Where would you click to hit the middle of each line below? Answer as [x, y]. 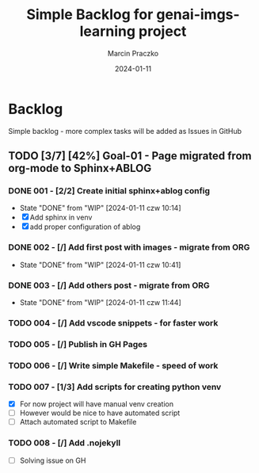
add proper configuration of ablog [85, 227]
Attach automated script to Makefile [78, 422]
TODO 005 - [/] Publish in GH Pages [78, 344]
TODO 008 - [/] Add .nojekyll [65, 443]
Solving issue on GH [53, 460]
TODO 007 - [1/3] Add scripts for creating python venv [115, 387]
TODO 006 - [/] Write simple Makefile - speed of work [113, 365]
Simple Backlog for [90, 15]
